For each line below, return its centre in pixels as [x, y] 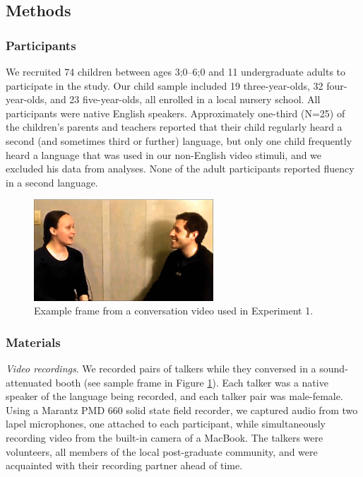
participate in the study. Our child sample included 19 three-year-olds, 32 [165, 85]
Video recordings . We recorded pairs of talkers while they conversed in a [161, 369]
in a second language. [52, 182]
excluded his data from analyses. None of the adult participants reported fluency [180, 169]
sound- [334, 369]
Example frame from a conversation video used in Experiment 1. [174, 311]
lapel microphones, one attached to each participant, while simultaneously [166, 424]
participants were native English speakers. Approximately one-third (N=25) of [175, 113]
